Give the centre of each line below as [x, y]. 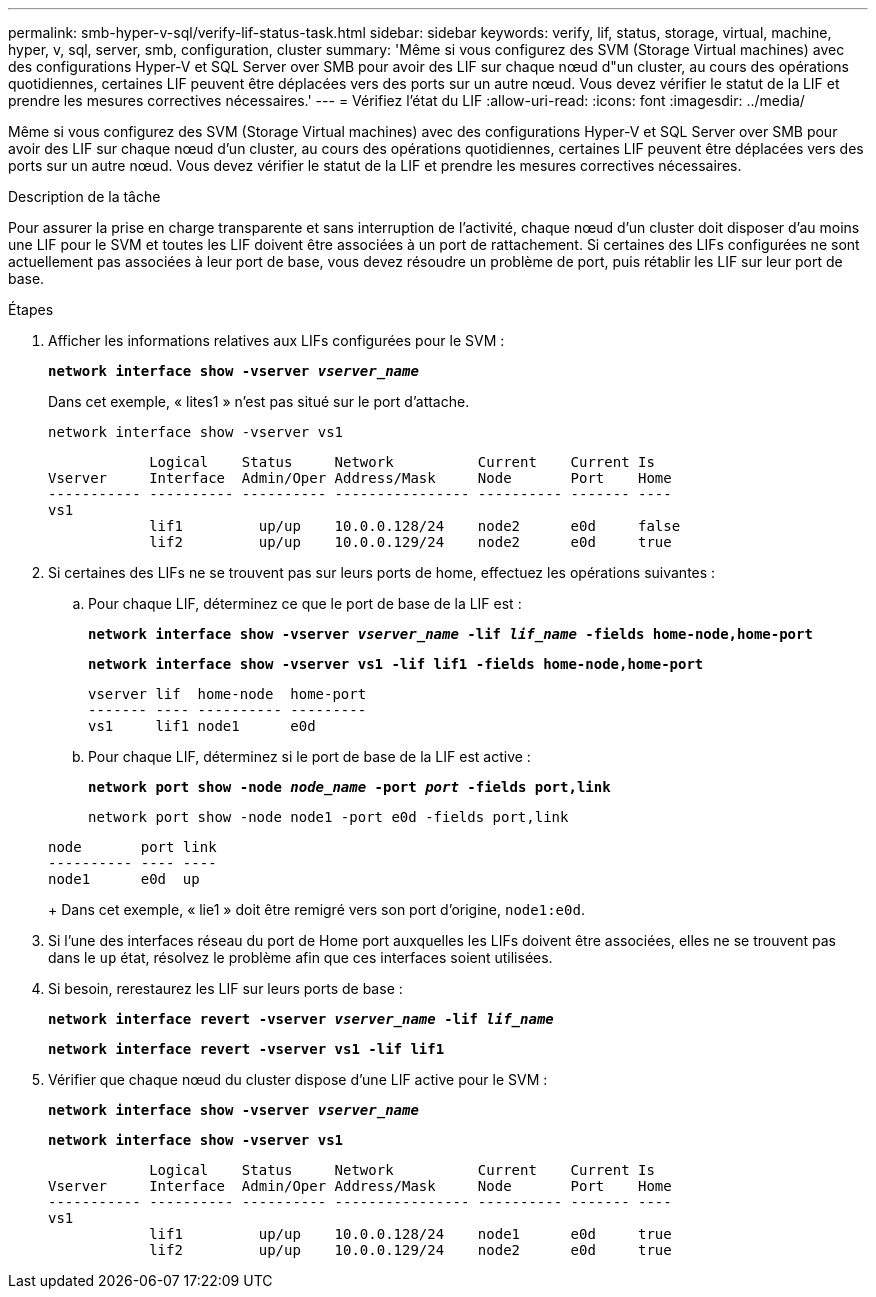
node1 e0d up [124, 879]
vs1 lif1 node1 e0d [202, 726]
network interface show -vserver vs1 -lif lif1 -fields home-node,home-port [396, 664]
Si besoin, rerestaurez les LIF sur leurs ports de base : [225, 988]
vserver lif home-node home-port [227, 694]
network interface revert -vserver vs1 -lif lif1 [246, 1049]
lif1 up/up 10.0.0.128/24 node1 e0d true [410, 1234]
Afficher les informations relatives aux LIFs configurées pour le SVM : [276, 340]
